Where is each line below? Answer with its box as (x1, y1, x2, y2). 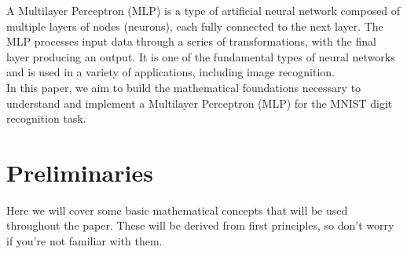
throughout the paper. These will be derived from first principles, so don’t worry (6, 217, 394, 234)
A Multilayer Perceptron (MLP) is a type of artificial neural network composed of (6, 2, 401, 18)
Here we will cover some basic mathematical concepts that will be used (6, 201, 348, 218)
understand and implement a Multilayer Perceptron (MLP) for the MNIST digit (6, 94, 393, 111)
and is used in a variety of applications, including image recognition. (6, 64, 335, 80)
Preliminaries (6, 156, 153, 188)
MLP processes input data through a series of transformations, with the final (6, 33, 376, 50)
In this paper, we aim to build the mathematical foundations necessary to (6, 79, 361, 95)
